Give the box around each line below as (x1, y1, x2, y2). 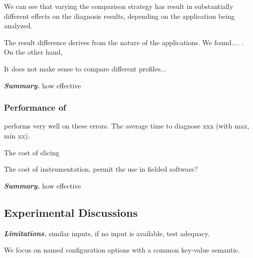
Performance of (4, 101, 66, 114)
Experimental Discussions (4, 204, 138, 220)
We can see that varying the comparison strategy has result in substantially (4, 1, 234, 11)
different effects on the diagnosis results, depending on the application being (4, 10, 235, 21)
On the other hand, (4, 47, 63, 57)
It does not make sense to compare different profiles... (4, 63, 166, 73)
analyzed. (4, 20, 33, 31)
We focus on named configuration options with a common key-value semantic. (4, 245, 240, 255)
